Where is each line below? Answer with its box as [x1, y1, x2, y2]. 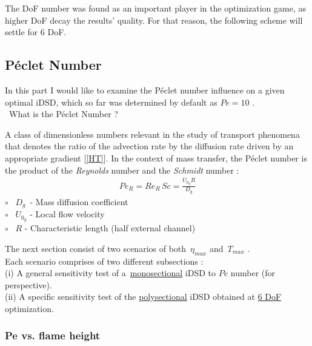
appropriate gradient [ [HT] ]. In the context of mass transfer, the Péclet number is [5, 151, 307, 164]
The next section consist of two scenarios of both [5, 242, 187, 254]
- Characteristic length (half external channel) [24, 222, 196, 234]
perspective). [5, 278, 52, 291]
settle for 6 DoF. [5, 25, 67, 38]
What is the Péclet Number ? [8, 107, 118, 120]
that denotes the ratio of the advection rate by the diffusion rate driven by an [5, 140, 294, 152]
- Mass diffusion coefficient [30, 195, 128, 208]
